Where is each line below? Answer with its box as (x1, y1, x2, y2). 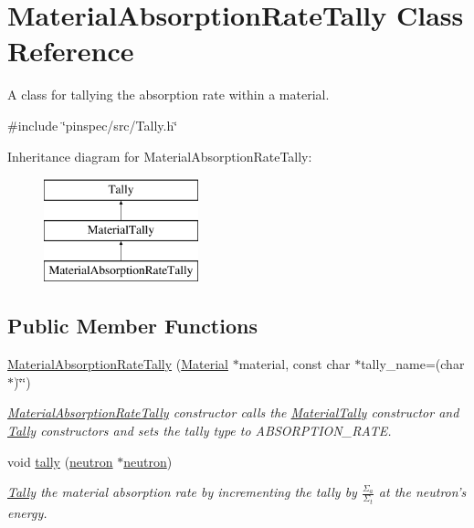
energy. (7, 502, 47, 522)
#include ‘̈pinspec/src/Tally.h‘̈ (7, 115, 178, 134)
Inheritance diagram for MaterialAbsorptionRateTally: (7, 146, 312, 165)
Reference (7, 32, 134, 69)
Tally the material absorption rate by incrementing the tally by (7, 482, 357, 502)
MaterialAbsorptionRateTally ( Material (7, 354, 228, 374)
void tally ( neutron (7, 451, 113, 470)
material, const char (238, 354, 351, 374)
